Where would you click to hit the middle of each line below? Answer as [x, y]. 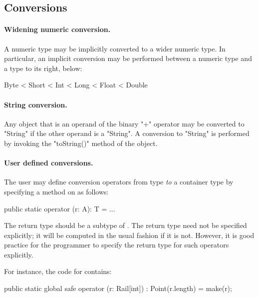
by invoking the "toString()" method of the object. [81, 143]
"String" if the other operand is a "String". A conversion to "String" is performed [127, 133]
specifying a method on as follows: [56, 191]
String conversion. [36, 104]
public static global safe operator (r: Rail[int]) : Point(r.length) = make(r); [118, 288]
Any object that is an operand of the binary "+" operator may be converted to [124, 123]
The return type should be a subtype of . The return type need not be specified [126, 225]
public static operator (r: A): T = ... [60, 208]
